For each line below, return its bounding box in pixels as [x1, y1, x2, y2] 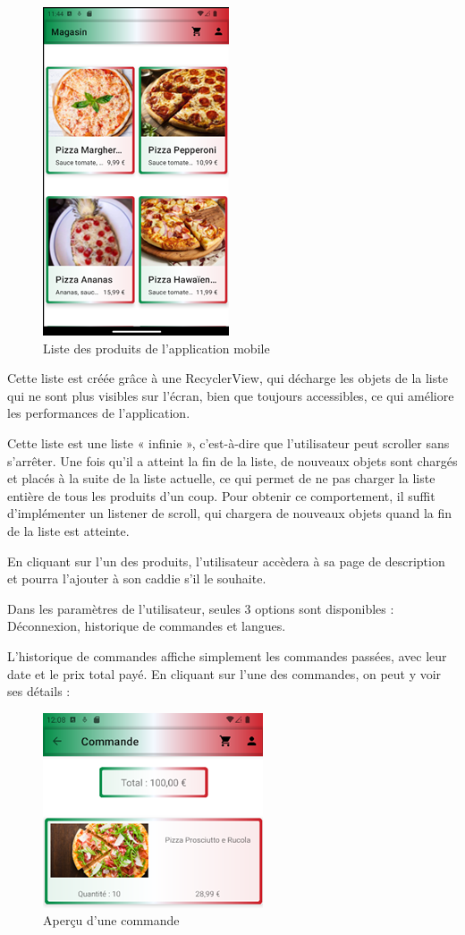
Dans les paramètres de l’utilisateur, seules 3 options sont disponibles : [7, 599, 394, 617]
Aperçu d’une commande [43, 911, 180, 930]
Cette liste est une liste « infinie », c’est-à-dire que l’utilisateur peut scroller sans [7, 433, 450, 452]
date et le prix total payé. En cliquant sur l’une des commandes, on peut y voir [7, 664, 442, 683]
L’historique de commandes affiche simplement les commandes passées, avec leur [7, 646, 447, 665]
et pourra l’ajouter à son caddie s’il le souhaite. [7, 569, 266, 588]
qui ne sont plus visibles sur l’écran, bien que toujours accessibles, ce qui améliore [7, 386, 454, 404]
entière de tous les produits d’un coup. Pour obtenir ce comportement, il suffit [7, 486, 435, 505]
